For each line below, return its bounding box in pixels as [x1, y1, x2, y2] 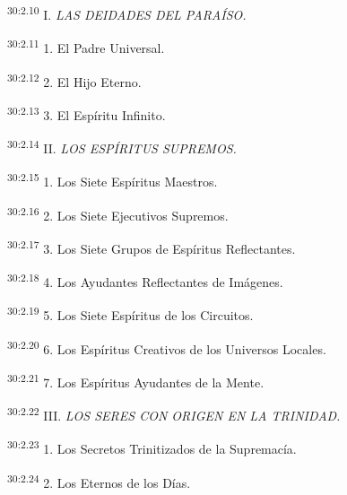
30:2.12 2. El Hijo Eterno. [7, 69, 142, 91]
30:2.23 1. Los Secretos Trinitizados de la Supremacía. [7, 437, 297, 457]
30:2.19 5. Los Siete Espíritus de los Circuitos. [7, 303, 254, 324]
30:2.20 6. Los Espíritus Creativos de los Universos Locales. [7, 336, 326, 358]
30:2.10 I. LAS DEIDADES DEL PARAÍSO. [7, 3, 247, 23]
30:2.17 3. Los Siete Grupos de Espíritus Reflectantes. [7, 236, 296, 257]
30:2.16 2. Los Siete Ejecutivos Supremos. [7, 203, 229, 224]
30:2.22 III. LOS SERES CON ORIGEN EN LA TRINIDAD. [7, 404, 341, 424]
